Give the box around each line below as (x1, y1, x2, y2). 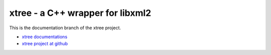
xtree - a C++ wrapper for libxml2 (9, 7, 152, 18)
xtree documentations (22, 34, 68, 40)
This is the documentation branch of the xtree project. (9, 25, 121, 31)
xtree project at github (22, 41, 68, 47)
